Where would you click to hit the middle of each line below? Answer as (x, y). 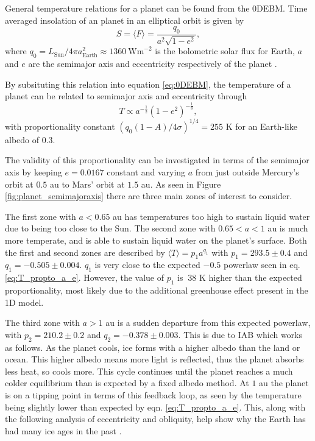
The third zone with (42, 323)
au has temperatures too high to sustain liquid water (211, 216)
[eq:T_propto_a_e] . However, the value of (85, 277)
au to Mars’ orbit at (87, 184)
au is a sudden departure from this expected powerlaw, (208, 323)
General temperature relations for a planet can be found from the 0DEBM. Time (156, 8)
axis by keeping (34, 172)
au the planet (284, 383)
